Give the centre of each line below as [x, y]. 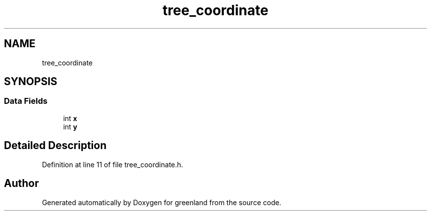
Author [21, 184]
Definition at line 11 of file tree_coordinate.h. [113, 164]
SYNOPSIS [31, 82]
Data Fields [26, 101]
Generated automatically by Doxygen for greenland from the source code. [162, 202]
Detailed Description [55, 146]
